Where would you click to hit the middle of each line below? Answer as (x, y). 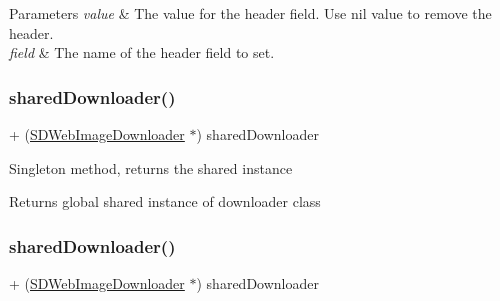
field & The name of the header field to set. (142, 52)
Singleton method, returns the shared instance (151, 167)
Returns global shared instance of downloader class (165, 201)
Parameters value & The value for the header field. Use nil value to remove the (250, 13)
